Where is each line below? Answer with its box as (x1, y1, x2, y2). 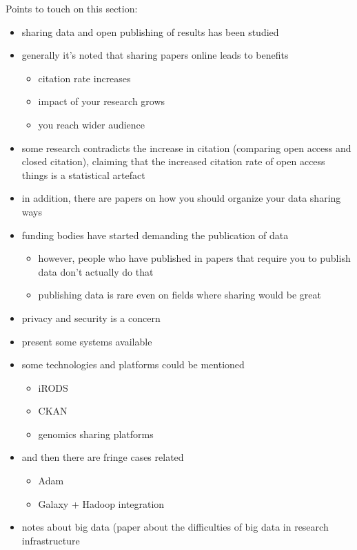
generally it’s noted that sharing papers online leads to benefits (21, 48, 289, 62)
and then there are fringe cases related (21, 450, 184, 464)
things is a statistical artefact (21, 167, 145, 182)
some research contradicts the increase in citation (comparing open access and (21, 140, 351, 155)
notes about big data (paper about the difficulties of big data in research (21, 520, 329, 534)
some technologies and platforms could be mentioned (21, 357, 245, 372)
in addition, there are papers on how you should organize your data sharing (21, 191, 341, 205)
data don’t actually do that (38, 264, 154, 278)
